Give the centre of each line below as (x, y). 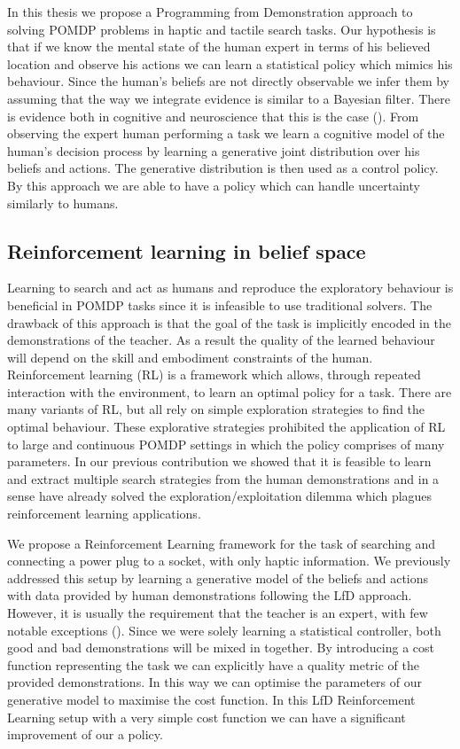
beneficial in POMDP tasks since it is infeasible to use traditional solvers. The (220, 304)
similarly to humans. (63, 203)
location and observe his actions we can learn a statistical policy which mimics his (230, 63)
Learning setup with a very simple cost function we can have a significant (207, 717)
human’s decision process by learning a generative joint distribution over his (214, 150)
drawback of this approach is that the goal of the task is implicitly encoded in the (229, 322)
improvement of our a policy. (85, 734)
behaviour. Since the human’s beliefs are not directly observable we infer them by (228, 81)
